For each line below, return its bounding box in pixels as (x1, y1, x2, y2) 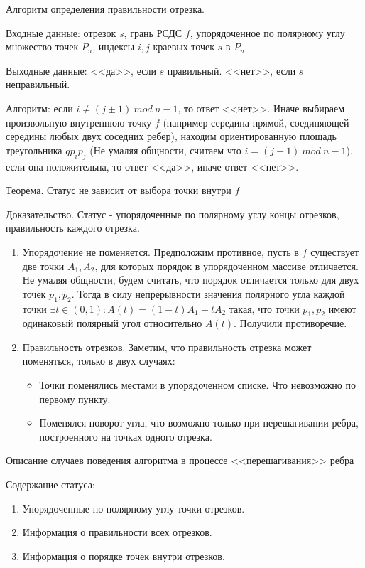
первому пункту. (39, 391, 111, 406)
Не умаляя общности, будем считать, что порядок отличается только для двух (22, 272, 359, 287)
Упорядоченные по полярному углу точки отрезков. (22, 500, 245, 515)
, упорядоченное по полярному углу (190, 25, 345, 40)
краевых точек (153, 39, 214, 54)
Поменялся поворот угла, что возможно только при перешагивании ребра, (39, 415, 359, 430)
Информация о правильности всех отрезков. (22, 525, 212, 540)
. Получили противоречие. (234, 316, 347, 331)
